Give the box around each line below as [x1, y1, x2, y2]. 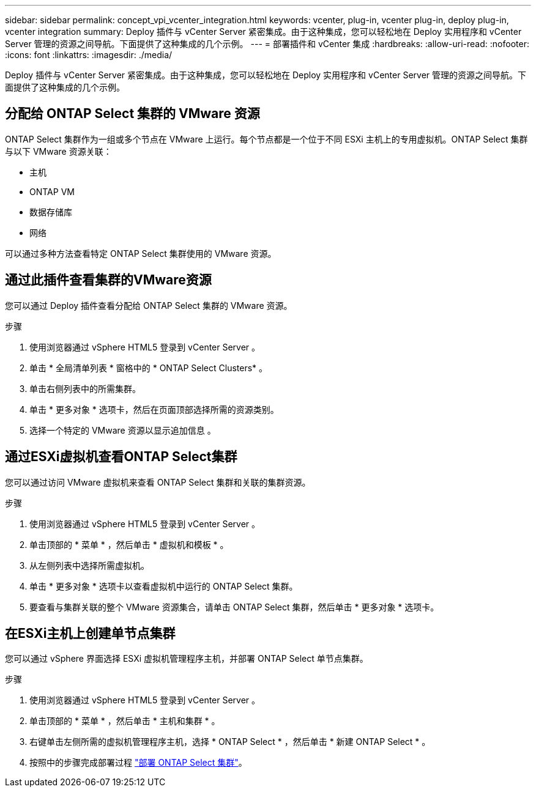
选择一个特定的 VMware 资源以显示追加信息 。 [29, 424, 216, 435]
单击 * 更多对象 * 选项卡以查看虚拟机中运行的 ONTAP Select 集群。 [29, 580, 298, 591]
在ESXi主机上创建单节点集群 [5, 625, 176, 641]
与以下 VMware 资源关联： [5, 146, 112, 157]
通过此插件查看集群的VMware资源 [5, 272, 212, 288]
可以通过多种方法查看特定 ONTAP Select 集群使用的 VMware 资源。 [5, 248, 277, 259]
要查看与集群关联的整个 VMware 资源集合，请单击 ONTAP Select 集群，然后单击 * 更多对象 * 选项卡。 [29, 601, 439, 612]
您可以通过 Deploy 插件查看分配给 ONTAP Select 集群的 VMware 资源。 [5, 300, 292, 311]
